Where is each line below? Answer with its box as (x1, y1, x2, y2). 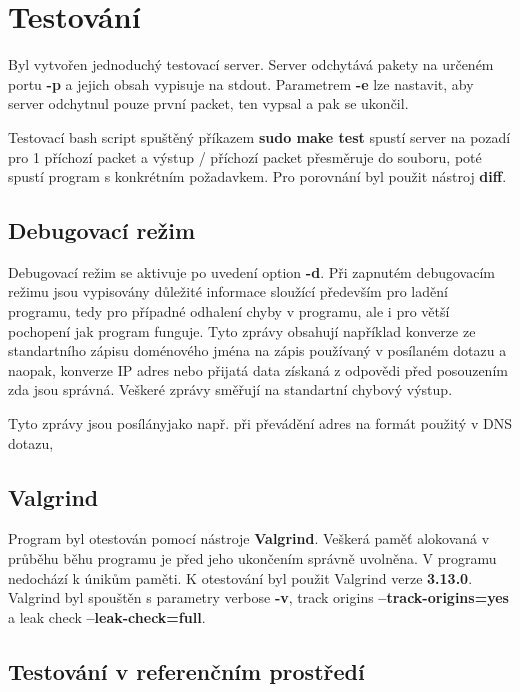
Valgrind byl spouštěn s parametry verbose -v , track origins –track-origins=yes (8, 587, 509, 608)
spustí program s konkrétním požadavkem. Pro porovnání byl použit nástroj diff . (8, 166, 507, 187)
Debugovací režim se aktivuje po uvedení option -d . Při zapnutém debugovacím (8, 261, 495, 282)
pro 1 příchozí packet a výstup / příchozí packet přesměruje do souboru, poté (8, 146, 482, 167)
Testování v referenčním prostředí (8, 655, 365, 686)
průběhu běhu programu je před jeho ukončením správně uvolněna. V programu (8, 548, 497, 569)
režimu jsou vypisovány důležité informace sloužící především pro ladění (8, 281, 448, 302)
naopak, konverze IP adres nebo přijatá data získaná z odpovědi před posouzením (8, 359, 508, 380)
